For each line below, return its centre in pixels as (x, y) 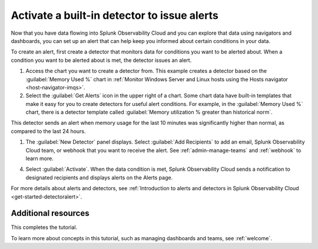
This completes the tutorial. (44, 227)
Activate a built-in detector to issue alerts (115, 15)
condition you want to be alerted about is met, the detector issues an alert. (101, 60)
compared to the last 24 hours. (48, 131)
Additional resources (50, 213)
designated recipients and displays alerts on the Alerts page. (99, 177)
